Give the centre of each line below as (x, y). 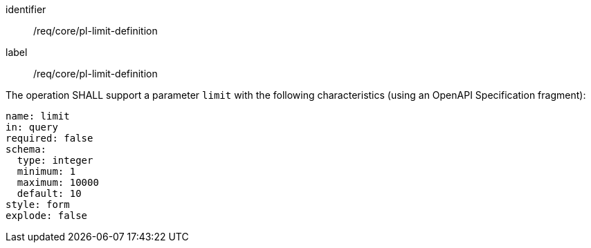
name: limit (38, 116)
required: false (49, 138)
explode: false (47, 216)
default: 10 (49, 193)
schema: (26, 149)
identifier (26, 9)
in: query (32, 127)
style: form (38, 204)
